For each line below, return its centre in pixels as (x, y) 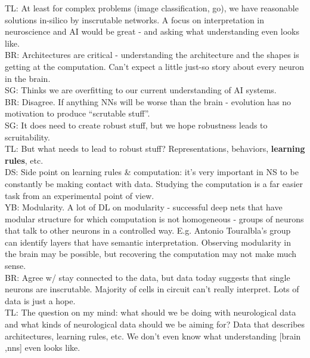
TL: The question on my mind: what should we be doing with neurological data (151, 312)
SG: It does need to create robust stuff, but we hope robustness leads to (136, 125)
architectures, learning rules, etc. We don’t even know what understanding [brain (153, 336)
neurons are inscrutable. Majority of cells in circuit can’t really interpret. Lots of (152, 289)
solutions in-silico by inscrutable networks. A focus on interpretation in (135, 19)
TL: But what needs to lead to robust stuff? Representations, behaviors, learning (155, 149)
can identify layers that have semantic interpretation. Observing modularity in (148, 242)
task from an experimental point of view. (80, 195)
